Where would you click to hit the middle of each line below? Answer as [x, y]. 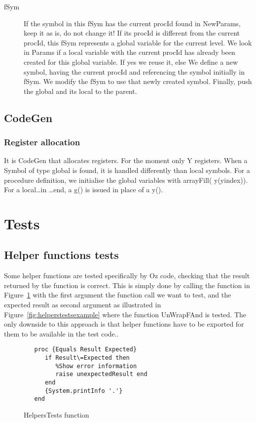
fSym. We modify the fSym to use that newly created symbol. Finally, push [138, 81]
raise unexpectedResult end [101, 374]
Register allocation [42, 142]
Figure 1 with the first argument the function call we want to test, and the [118, 295]
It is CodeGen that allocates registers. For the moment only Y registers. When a [126, 160]
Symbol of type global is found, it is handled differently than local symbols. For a [127, 170]
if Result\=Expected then [87, 358]
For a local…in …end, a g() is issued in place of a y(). [84, 190]
